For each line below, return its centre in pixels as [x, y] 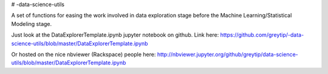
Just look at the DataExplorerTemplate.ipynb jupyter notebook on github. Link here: [115, 35]
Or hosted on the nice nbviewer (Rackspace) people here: [84, 54]
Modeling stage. [32, 23]
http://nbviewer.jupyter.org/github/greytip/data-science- [228, 54]
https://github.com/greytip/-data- [262, 35]
